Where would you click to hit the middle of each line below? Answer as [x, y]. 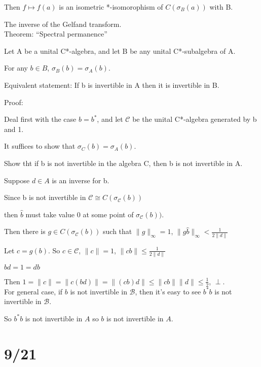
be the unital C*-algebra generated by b [195, 119]
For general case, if [33, 291]
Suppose [17, 180]
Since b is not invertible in [45, 197]
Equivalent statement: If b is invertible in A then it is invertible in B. [112, 85]
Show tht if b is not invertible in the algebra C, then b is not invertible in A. [123, 163]
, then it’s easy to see [168, 291]
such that [118, 231]
